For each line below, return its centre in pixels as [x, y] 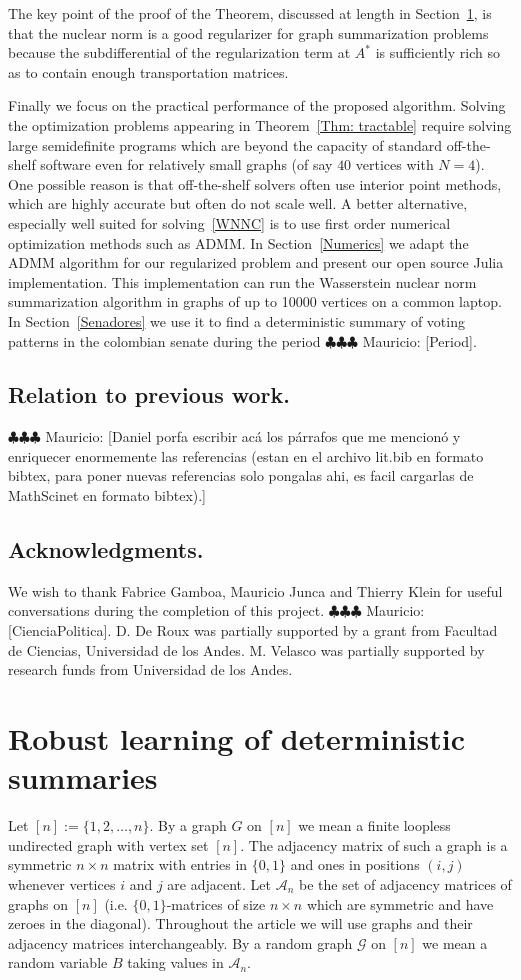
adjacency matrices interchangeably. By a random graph [180, 942]
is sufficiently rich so [437, 52]
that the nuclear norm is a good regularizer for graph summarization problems [248, 32]
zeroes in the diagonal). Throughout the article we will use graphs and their [240, 923]
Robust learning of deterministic [237, 738]
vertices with [394, 164]
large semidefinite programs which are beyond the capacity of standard [225, 144]
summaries [83, 777]
